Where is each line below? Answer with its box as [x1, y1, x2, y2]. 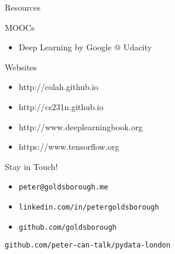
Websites [5, 60, 37, 73]
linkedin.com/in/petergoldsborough [18, 203, 160, 211]
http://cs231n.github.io [18, 100, 104, 112]
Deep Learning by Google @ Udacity [18, 41, 152, 53]
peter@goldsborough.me [18, 183, 109, 192]
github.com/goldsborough [18, 223, 117, 232]
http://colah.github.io [18, 81, 98, 93]
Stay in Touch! [5, 160, 58, 172]
